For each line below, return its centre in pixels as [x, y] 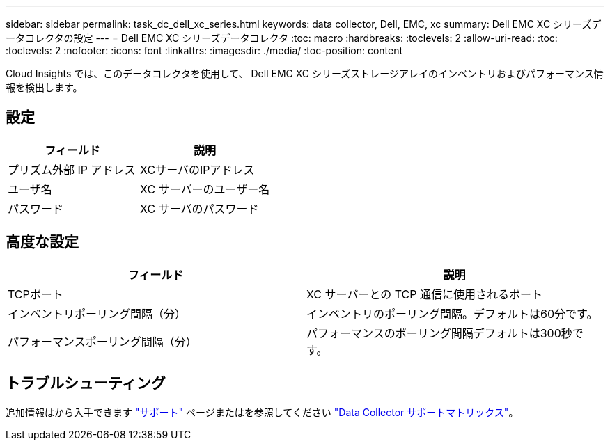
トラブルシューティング [86, 383]
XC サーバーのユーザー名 [205, 189]
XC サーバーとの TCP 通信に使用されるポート [424, 294]
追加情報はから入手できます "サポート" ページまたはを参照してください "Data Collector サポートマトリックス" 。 [262, 412]
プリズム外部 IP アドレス [72, 169]
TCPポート [36, 294]
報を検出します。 [44, 87]
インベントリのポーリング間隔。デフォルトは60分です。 [452, 313]
